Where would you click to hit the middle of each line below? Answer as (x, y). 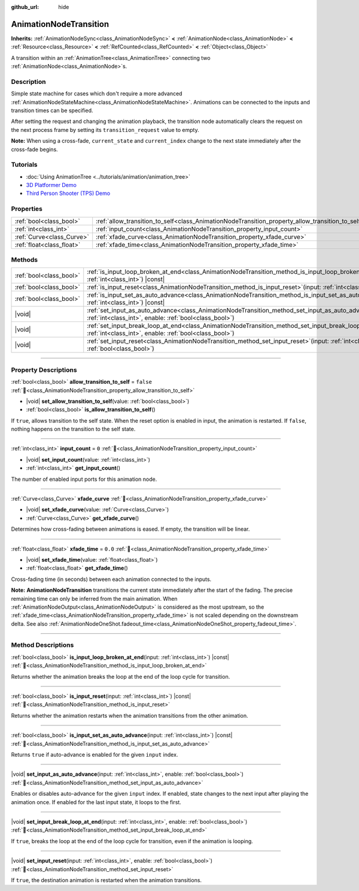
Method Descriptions (42, 645)
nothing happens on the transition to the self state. (73, 429)
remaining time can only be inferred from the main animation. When (94, 598)
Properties (27, 209)
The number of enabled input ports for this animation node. (84, 479)
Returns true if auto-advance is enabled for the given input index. (95, 754)
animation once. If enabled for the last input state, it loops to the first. (96, 802)
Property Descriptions (44, 370)
